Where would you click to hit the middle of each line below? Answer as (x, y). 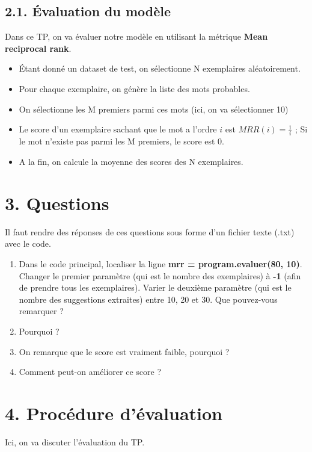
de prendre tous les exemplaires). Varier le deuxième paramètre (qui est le (155, 287)
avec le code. (28, 243)
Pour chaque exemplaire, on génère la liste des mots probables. (134, 88)
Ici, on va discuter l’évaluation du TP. (75, 441)
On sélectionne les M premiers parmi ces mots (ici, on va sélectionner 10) (154, 109)
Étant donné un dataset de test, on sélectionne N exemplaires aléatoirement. (160, 68)
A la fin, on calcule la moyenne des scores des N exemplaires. (131, 162)
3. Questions (57, 203)
